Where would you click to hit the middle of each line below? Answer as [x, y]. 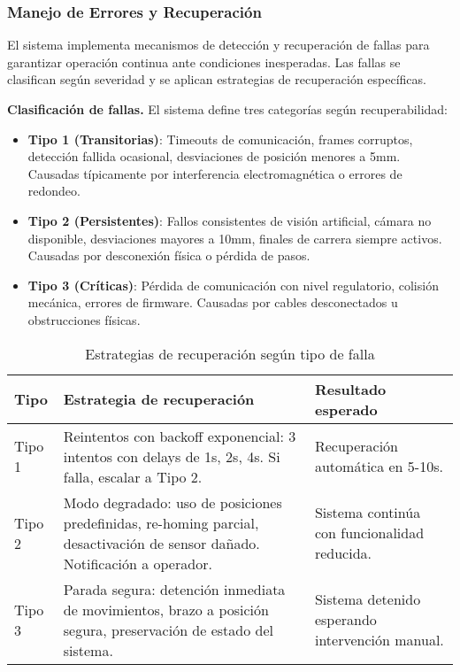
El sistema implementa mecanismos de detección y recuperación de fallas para [218, 45]
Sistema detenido [368, 599]
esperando [345, 620]
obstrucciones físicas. [84, 319]
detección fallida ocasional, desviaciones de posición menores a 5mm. [214, 156]
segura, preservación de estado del [168, 630]
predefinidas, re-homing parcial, [161, 522]
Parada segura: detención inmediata [174, 589]
